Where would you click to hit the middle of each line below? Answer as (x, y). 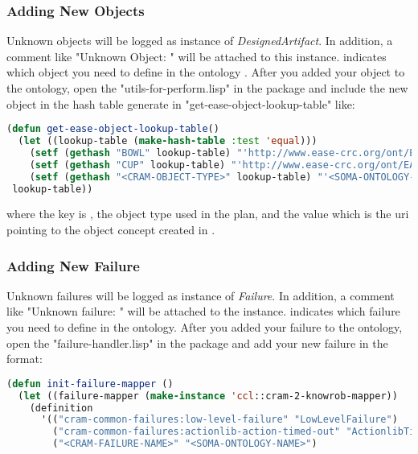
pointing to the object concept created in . (111, 230)
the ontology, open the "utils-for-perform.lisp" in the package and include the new (207, 88)
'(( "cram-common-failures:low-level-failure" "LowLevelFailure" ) (219, 420)
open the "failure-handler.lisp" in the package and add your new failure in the (197, 343)
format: (25, 359)
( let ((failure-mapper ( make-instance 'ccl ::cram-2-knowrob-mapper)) (208, 396)
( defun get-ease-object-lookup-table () (113, 129)
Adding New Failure (73, 265)
